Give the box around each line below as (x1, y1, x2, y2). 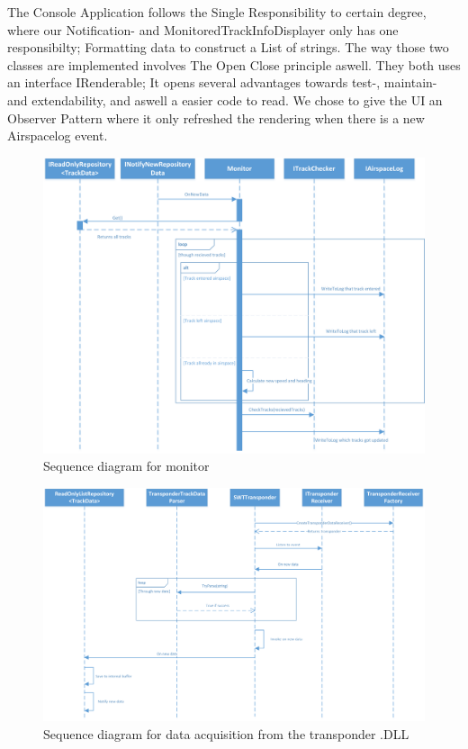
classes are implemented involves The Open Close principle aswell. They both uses (7, 55, 461, 74)
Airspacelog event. (7, 126, 108, 145)
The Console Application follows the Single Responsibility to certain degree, (7, 3, 427, 21)
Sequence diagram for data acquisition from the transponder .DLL (43, 724, 409, 743)
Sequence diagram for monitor (43, 456, 210, 475)
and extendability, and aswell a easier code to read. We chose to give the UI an (7, 90, 443, 109)
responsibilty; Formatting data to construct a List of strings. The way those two (7, 38, 449, 57)
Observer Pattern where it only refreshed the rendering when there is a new (7, 108, 425, 127)
